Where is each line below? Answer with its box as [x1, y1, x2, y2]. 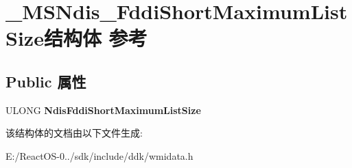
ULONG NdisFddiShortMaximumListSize [5, 102, 201, 117]
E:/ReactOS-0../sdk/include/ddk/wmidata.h [5, 148, 193, 163]
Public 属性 [5, 70, 86, 92]
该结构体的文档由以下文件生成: [5, 126, 143, 140]
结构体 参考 [43, 24, 148, 52]
